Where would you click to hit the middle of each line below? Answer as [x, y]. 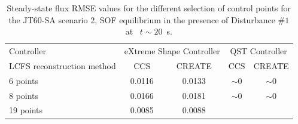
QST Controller [259, 51]
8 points [24, 95]
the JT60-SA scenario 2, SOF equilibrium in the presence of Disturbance [142, 19]
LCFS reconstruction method [63, 65]
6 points [24, 80]
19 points [26, 110]
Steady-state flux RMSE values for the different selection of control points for [149, 8]
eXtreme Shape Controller [172, 51]
